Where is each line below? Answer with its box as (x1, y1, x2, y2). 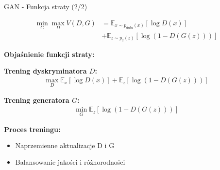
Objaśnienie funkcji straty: (4, 49, 95, 59)
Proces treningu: (4, 124, 61, 134)
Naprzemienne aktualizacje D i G (15, 140, 115, 151)
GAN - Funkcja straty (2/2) (4, 1, 87, 11)
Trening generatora (4, 94, 69, 105)
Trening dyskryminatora (4, 65, 87, 76)
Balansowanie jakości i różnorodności (15, 156, 125, 167)
